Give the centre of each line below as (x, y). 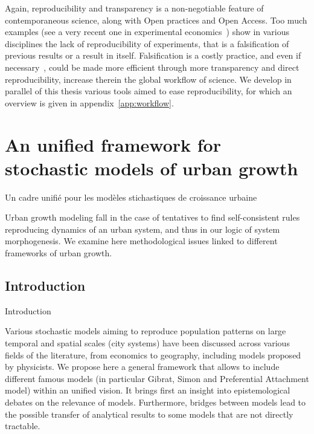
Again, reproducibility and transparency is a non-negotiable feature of (134, 8)
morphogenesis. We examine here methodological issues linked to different (141, 241)
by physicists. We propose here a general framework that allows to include (142, 367)
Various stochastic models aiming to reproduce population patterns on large (146, 331)
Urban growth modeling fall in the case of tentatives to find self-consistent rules (152, 217)
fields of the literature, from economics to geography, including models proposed (153, 355)
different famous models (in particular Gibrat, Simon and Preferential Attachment (157, 378)
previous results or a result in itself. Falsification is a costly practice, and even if (153, 55)
